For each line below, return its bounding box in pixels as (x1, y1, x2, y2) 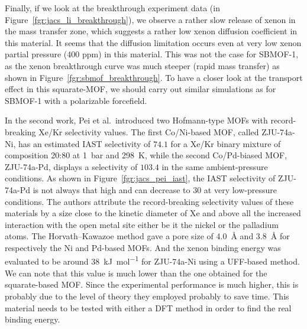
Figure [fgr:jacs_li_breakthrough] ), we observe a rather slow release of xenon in (5, 13, 296, 25)
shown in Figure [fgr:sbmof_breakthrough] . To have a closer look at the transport (5, 71, 303, 83)
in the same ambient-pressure (161, 160, 268, 172)
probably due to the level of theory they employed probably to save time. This (5, 289, 289, 302)
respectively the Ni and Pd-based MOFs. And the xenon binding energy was (5, 241, 281, 253)
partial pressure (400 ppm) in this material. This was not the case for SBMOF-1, (5, 48, 299, 60)
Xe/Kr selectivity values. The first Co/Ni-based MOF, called (38, 125, 259, 138)
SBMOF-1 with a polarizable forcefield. (5, 94, 147, 106)
